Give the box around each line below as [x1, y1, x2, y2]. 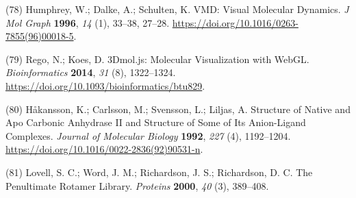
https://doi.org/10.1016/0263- [172, 15, 298, 29]
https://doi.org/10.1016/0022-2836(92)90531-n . [5, 142, 203, 156]
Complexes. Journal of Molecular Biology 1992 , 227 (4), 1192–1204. [5, 128, 291, 143]
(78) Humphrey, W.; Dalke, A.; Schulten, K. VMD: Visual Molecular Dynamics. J [5, 2, 349, 16]
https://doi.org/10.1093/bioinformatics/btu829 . [5, 78, 205, 92]
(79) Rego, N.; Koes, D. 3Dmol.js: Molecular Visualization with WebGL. [5, 51, 309, 66]
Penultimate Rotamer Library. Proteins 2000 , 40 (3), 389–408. [5, 178, 269, 193]
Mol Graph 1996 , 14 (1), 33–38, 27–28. [5, 15, 170, 29]
